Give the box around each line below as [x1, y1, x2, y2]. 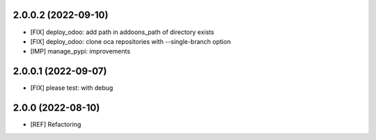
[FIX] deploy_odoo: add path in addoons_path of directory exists [30, 28, 214, 36]
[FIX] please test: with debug [30, 84, 113, 92]
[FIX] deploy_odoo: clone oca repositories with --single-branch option [30, 37, 231, 45]
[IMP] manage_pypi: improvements [30, 47, 131, 56]
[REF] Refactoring [30, 120, 81, 129]
